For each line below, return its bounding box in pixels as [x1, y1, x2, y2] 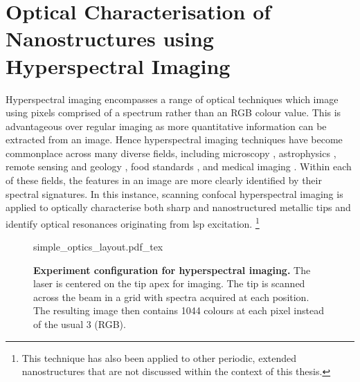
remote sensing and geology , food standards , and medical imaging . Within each [6, 159, 352, 174]
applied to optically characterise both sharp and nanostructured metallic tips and [6, 200, 351, 215]
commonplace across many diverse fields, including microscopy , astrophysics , [6, 145, 336, 160]
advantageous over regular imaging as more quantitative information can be [6, 118, 327, 133]
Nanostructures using [6, 24, 214, 53]
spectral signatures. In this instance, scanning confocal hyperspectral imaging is [6, 186, 343, 201]
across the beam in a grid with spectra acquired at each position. [33, 289, 309, 304]
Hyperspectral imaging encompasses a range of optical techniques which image [6, 91, 339, 106]
